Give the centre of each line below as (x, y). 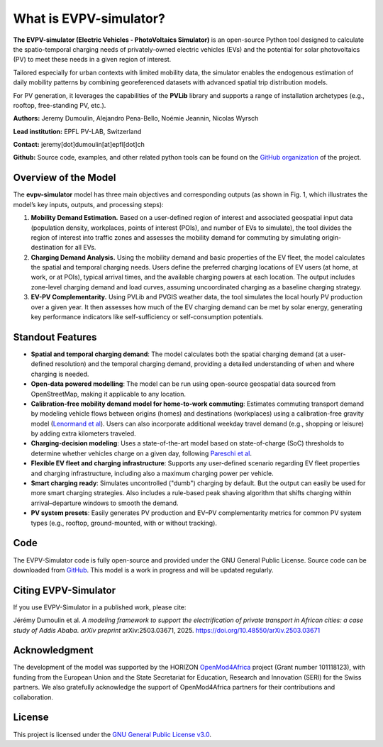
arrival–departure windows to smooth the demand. (105, 503)
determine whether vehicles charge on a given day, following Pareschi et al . (141, 453)
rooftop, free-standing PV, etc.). (60, 105)
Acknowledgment (53, 650)
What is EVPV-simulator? (89, 18)
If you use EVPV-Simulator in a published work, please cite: (100, 607)
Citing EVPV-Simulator (65, 590)
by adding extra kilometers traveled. (83, 433)
